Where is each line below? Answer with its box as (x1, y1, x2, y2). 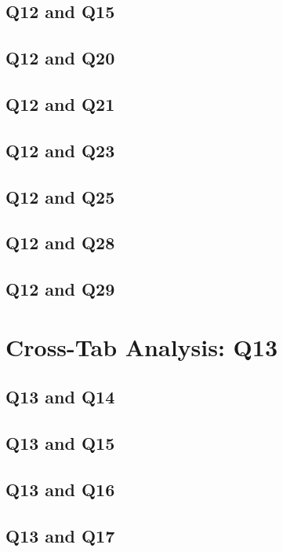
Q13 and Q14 (5, 385, 115, 409)
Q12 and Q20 (5, 46, 115, 70)
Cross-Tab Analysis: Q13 (5, 330, 278, 362)
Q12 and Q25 (5, 184, 115, 208)
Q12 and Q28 (5, 230, 115, 255)
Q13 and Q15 (5, 431, 115, 455)
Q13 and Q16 (5, 477, 115, 501)
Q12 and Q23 (5, 138, 115, 162)
